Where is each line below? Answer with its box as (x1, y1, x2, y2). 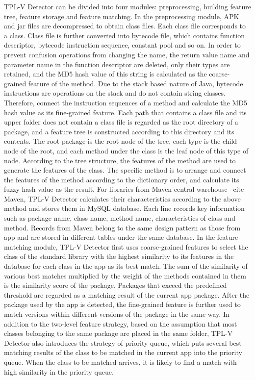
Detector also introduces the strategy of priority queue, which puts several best (4, 337, 242, 348)
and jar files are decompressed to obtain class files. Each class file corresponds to (4, 21, 246, 31)
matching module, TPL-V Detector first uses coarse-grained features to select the (4, 241, 248, 252)
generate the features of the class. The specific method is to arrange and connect (4, 165, 246, 175)
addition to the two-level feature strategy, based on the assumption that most (4, 318, 237, 329)
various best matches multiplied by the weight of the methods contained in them (4, 270, 246, 280)
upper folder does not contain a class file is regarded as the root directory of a (4, 117, 238, 127)
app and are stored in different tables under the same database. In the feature (4, 232, 238, 242)
